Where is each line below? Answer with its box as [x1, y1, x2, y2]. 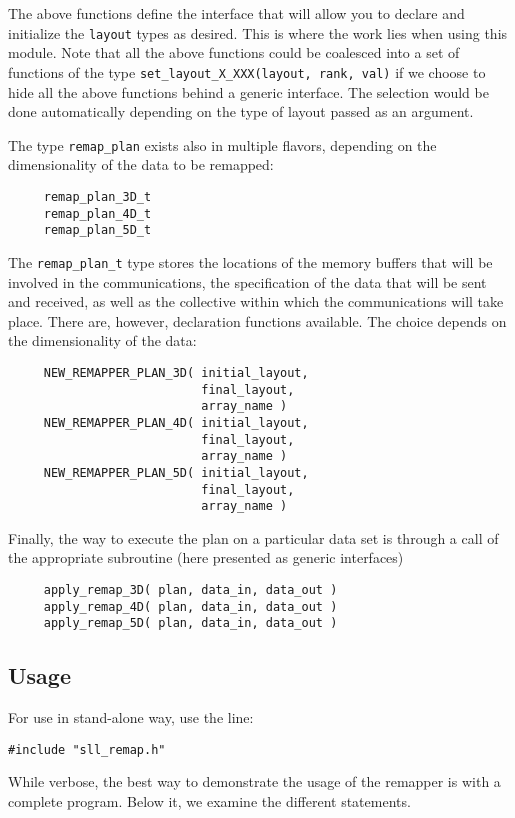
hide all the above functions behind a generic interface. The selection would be [8, 81, 489, 102]
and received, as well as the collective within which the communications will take [8, 291, 504, 312]
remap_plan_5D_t [43, 223, 152, 238]
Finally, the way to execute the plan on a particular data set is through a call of [8, 527, 499, 548]
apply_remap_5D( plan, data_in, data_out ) [43, 616, 338, 631]
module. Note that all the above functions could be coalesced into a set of [8, 42, 460, 63]
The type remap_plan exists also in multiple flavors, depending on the [8, 134, 437, 155]
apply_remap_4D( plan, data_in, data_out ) [43, 599, 338, 614]
